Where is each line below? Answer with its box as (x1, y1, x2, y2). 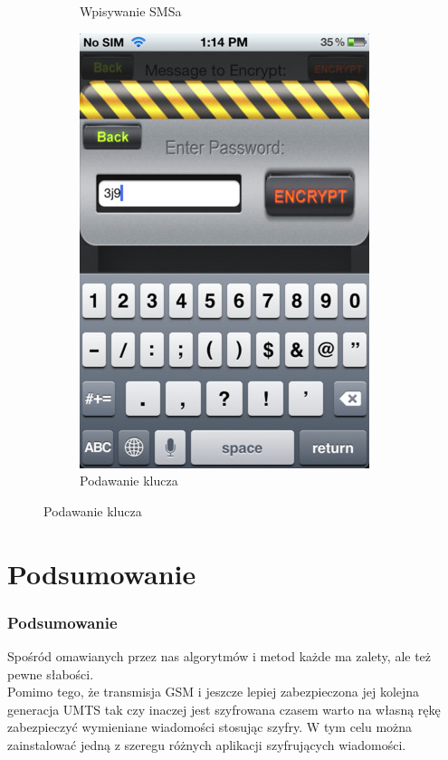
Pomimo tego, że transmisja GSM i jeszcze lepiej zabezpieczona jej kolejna (7, 682, 420, 701)
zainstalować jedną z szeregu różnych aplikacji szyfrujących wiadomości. (7, 735, 406, 754)
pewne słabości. (7, 664, 94, 683)
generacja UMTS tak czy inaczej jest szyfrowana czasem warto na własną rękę (7, 699, 441, 718)
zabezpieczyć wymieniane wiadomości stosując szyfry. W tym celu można (7, 717, 413, 736)
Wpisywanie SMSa (80, 2, 182, 20)
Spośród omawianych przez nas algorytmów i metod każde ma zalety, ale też (7, 646, 432, 665)
